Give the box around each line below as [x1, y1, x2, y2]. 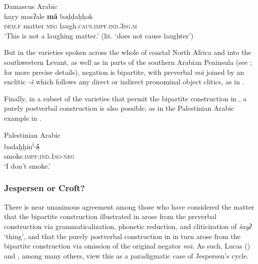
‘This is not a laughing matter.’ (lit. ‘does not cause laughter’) [4, 30, 194, 40]
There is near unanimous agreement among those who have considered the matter [4, 201, 255, 212]
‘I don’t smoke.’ [4, 160, 51, 171]
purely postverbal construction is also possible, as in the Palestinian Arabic [4, 103, 235, 113]
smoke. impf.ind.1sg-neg [4, 151, 75, 161]
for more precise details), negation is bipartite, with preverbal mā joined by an [4, 66, 245, 77]
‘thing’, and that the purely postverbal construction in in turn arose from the [4, 231, 241, 241]
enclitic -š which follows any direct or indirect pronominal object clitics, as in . [4, 76, 245, 87]
